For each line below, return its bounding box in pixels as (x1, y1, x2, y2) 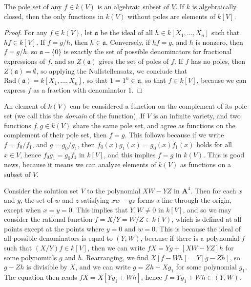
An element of (4, 101, 46, 111)
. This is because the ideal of (155, 223, 241, 233)
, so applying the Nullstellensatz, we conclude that (36, 65, 188, 76)
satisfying (81, 195, 109, 205)
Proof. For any (4, 27, 47, 38)
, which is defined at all (171, 214, 242, 224)
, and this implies (104, 149, 156, 159)
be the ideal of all (100, 27, 153, 38)
